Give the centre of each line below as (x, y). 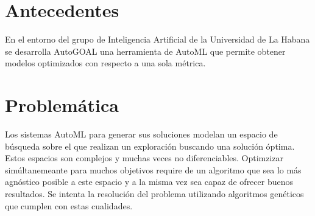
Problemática (62, 105)
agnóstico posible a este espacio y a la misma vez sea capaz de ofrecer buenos (149, 182)
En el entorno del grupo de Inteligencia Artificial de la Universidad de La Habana (157, 39)
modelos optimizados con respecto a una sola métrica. (105, 63)
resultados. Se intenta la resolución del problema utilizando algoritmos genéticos (154, 193)
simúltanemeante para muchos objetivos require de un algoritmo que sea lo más (153, 169)
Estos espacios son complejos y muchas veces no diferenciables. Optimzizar (144, 158)
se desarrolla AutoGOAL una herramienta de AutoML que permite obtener (145, 51)
